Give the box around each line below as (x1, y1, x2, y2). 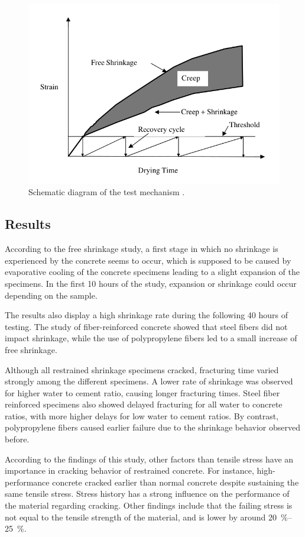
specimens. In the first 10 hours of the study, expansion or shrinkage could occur (5, 277, 297, 289)
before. (5, 433, 30, 445)
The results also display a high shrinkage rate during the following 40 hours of (5, 309, 288, 321)
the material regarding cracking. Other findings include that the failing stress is (5, 499, 293, 512)
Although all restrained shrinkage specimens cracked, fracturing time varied (5, 363, 279, 376)
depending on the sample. (5, 289, 98, 301)
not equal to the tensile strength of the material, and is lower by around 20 (5, 510, 277, 523)
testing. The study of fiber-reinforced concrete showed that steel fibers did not (5, 320, 288, 332)
